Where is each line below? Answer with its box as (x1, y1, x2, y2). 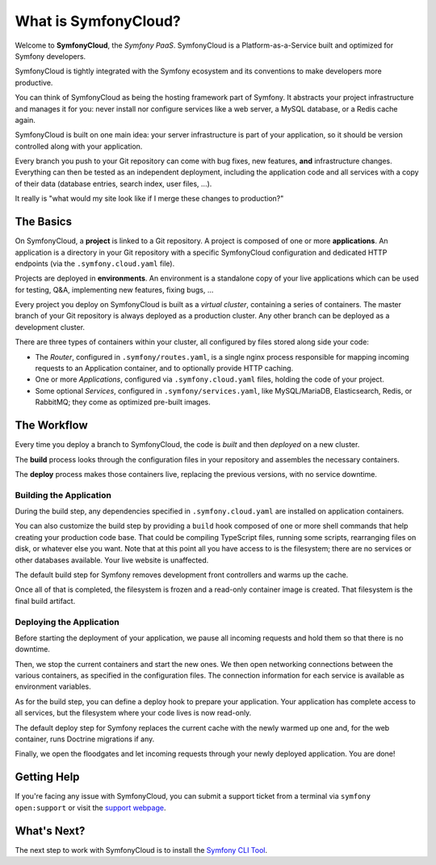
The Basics (15, 215, 73, 229)
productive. (15, 78, 53, 87)
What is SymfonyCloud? (15, 12, 182, 30)
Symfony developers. (15, 51, 86, 61)
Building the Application (15, 489, 112, 500)
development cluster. (15, 322, 85, 331)
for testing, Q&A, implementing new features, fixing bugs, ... (15, 285, 214, 294)
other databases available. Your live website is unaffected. (15, 555, 209, 565)
